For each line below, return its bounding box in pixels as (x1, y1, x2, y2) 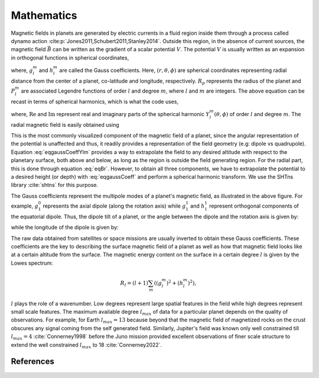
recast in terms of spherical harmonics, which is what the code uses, (11, 98, 179, 105)
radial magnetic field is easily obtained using (11, 121, 119, 128)
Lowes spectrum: (11, 259, 53, 267)
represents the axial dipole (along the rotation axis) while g (43, 202, 186, 209)
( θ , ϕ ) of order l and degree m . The (214, 110, 301, 117)
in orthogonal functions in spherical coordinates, (11, 54, 129, 61)
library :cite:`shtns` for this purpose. (11, 182, 99, 189)
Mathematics (11, 9, 77, 22)
